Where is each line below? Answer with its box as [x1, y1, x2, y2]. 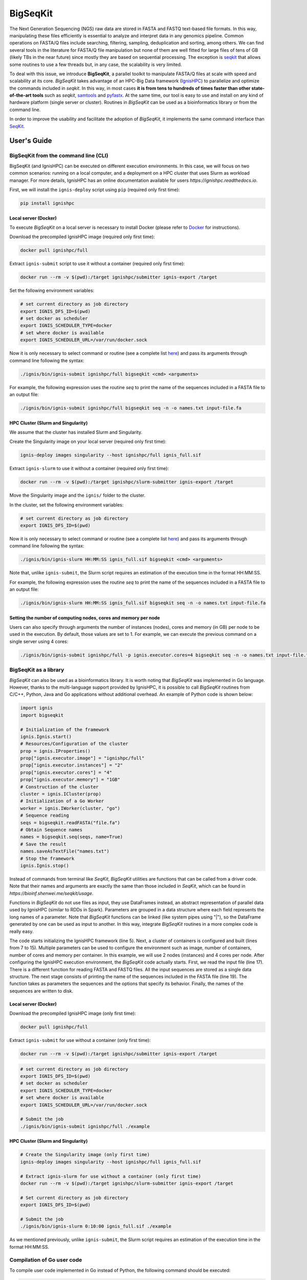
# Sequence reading [20, 813, 69, 819]
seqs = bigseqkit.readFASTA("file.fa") [20, 820, 120, 825]
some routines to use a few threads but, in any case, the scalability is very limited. [9, 61, 182, 68]
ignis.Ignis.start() [20, 734, 72, 739]
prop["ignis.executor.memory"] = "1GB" [20, 777, 120, 783]
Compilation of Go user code [9, 1256, 82, 1264]
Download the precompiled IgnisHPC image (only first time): [9, 1010, 136, 1016]
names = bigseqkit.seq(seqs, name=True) [20, 834, 123, 840]
